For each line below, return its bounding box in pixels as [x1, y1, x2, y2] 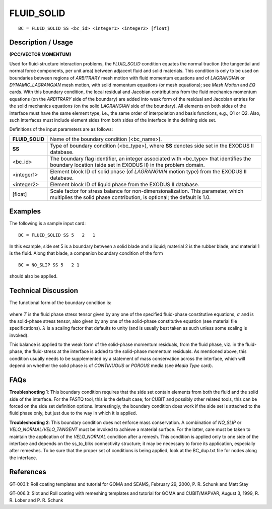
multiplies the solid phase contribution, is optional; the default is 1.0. [50, 194, 211, 201]
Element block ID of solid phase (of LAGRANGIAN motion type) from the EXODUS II [50, 168, 247, 175]
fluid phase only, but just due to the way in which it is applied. [9, 410, 137, 416]
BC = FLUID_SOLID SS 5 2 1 [18, 232, 96, 238]
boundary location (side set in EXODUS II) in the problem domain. [50, 161, 205, 168]
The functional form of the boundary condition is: [9, 300, 112, 306]
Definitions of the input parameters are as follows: [9, 126, 113, 132]
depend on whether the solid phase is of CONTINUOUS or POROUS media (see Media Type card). [9, 362, 214, 369]
